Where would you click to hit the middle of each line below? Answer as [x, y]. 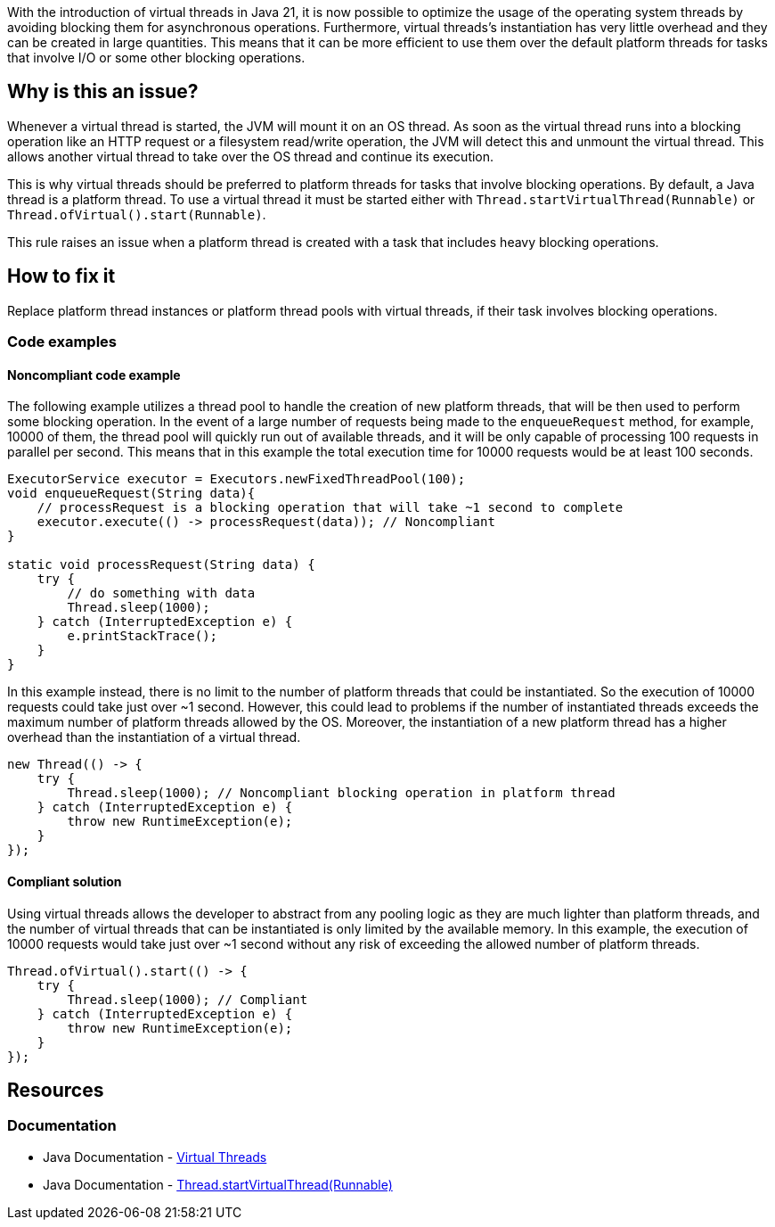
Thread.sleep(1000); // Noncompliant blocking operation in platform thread [341, 793]
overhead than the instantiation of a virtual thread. [154, 737]
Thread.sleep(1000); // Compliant [188, 999]
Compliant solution [65, 881]
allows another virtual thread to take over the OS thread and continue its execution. [251, 156]
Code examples [62, 342]
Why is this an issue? [103, 92]
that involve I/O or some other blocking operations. [156, 58]
